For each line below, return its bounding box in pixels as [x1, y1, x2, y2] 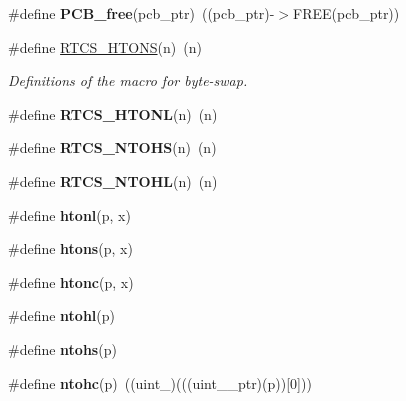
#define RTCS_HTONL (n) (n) [8, 103, 218, 124]
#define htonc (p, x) [8, 271, 134, 292]
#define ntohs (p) [8, 338, 117, 359]
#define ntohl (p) [8, 305, 116, 326]
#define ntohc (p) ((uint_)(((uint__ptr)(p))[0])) [8, 372, 312, 393]
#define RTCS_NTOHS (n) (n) [8, 137, 217, 158]
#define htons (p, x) [8, 238, 133, 259]
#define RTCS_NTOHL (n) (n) [8, 170, 218, 191]
